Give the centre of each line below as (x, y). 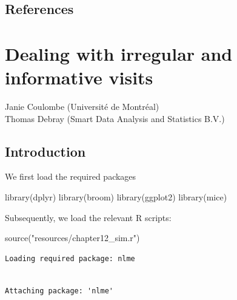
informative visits (79, 77)
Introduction (45, 151)
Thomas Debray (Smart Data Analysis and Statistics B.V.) (115, 118)
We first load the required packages (71, 176)
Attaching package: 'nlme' (59, 291)
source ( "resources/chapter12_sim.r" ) (72, 238)
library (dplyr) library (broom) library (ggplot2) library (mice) (116, 197)
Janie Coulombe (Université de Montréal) (82, 107)
